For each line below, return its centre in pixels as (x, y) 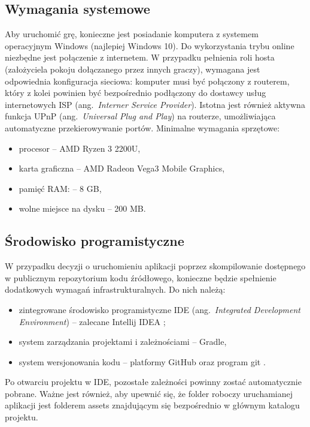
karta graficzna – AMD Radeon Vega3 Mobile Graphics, (122, 168)
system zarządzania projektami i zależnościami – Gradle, (123, 342)
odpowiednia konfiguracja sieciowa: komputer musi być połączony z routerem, (147, 81)
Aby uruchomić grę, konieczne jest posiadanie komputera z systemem (132, 34)
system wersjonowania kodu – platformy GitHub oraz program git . (142, 361)
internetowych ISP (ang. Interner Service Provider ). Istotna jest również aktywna (155, 104)
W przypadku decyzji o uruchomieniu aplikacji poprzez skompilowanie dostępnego (155, 266)
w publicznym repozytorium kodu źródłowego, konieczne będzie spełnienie (141, 277)
